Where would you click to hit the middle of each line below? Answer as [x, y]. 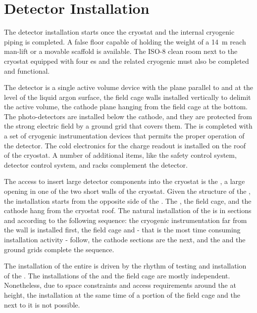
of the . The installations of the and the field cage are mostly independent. [117, 275]
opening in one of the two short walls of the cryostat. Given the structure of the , [127, 191]
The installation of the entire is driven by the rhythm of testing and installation [125, 266]
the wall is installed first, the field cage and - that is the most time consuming [122, 230]
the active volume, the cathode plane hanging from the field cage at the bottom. [126, 107]
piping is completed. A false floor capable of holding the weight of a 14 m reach [125, 41]
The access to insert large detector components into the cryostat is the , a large [125, 181]
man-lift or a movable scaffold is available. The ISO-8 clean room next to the [121, 51]
